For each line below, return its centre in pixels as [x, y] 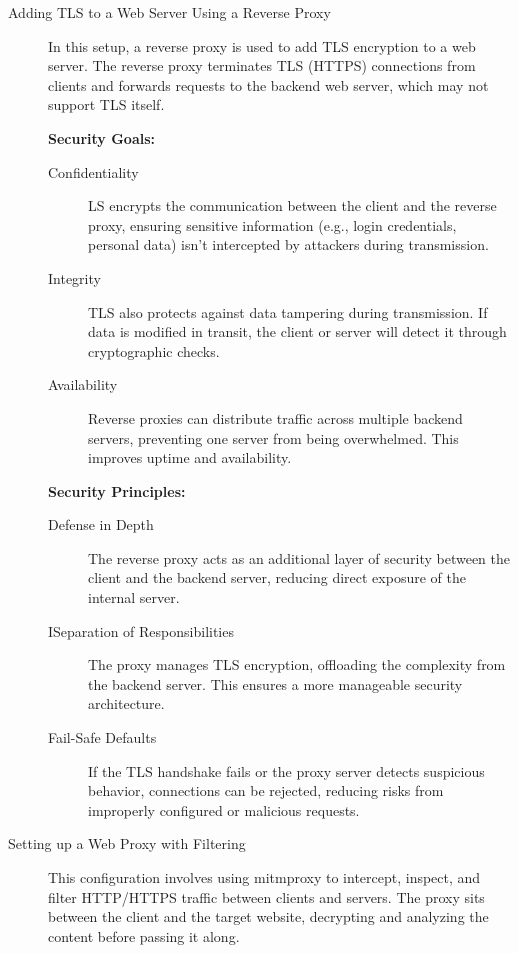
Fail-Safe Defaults [102, 737]
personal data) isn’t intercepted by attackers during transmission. [288, 244]
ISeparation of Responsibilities [141, 630]
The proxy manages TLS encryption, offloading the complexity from [297, 664]
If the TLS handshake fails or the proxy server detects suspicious [286, 770]
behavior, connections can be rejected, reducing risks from [266, 790]
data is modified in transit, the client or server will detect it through [297, 331]
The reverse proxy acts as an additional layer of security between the [299, 557]
